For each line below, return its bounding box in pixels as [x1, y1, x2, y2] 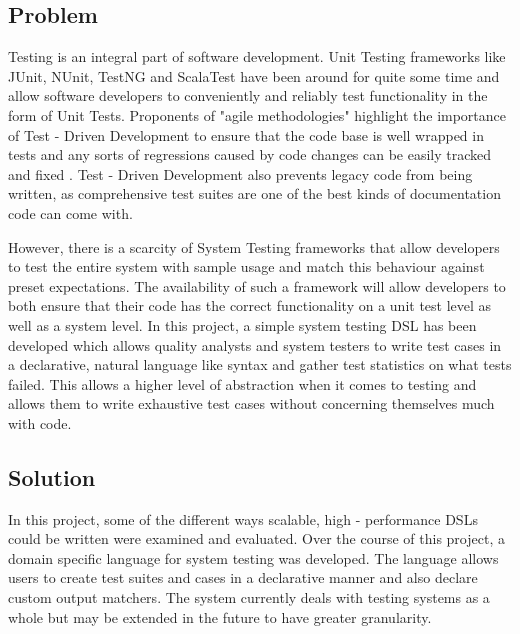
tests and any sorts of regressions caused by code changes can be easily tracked [8, 144, 492, 165]
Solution [8, 461, 96, 492]
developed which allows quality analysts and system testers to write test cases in [8, 334, 502, 355]
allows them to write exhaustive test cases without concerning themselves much [8, 393, 495, 414]
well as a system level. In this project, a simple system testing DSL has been [8, 314, 477, 335]
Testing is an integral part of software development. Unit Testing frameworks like [8, 46, 506, 67]
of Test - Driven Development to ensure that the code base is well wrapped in [8, 124, 484, 145]
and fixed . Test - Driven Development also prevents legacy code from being [8, 163, 473, 184]
